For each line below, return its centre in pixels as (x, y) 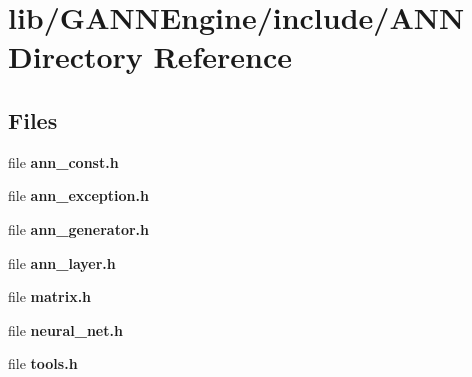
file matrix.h (50, 296)
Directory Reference (150, 56)
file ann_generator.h (79, 228)
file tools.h (43, 363)
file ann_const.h (63, 161)
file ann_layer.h (62, 262)
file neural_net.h (65, 329)
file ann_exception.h (78, 195)
